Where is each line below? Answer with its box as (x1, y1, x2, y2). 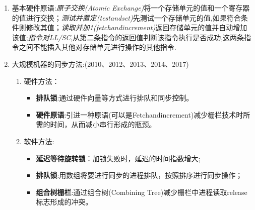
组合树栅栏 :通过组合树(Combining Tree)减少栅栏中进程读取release (36, 186, 247, 197)
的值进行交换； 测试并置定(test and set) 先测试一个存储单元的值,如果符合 (12, 12, 241, 23)
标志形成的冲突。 (36, 196, 93, 207)
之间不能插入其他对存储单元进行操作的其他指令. (19, 42, 176, 52)
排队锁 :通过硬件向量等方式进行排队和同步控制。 (36, 92, 194, 103)
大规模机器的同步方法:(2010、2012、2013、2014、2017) (12, 58, 189, 69)
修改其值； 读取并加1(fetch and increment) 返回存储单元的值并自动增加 (26, 22, 247, 33)
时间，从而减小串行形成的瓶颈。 (50, 119, 156, 130)
